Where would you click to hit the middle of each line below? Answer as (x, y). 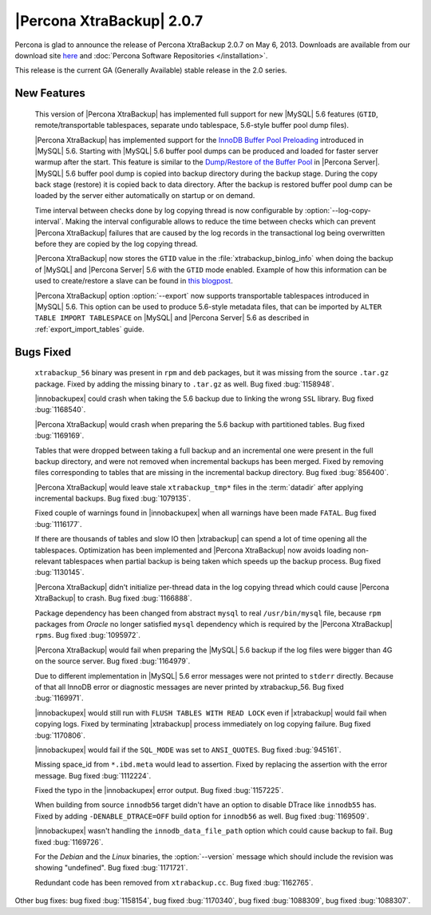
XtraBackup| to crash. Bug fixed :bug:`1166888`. (113, 598)
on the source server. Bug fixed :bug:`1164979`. (113, 661)
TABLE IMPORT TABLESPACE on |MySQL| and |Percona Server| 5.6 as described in (172, 318)
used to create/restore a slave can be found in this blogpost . (134, 281)
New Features (50, 93)
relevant (48, 561)
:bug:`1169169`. (59, 436)
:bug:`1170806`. (60, 735)
